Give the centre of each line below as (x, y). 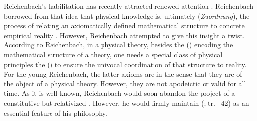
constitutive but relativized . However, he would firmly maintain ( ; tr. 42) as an (127, 102)
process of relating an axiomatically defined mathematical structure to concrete (124, 25)
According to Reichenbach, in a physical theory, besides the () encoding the (119, 45)
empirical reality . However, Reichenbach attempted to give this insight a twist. (124, 35)
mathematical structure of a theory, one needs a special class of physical (113, 54)
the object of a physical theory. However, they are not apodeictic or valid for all (125, 83)
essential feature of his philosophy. (56, 112)
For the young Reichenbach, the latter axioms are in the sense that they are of (123, 74)
